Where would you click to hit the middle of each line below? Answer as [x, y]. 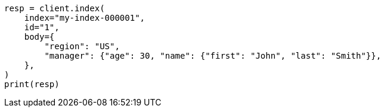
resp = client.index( [55, 8]
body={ [39, 37]
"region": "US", [82, 46]
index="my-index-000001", [85, 18]
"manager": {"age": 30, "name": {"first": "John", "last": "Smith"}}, [213, 56]
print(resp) [32, 84]
